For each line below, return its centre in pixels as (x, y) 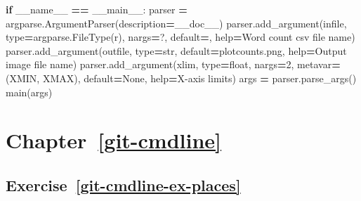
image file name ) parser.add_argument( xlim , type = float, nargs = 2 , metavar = (173, 64)
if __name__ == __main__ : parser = (97, 9)
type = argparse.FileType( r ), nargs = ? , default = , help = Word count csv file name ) (180, 37)
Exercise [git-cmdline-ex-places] (123, 184)
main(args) (29, 92)
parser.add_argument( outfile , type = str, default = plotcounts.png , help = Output (176, 50)
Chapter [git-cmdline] (114, 140)
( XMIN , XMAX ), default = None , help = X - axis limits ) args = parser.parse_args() (181, 78)
